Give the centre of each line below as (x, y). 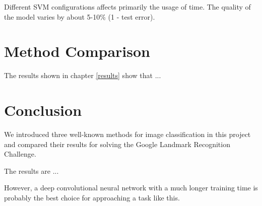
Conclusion (43, 110)
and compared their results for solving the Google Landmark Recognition (117, 144)
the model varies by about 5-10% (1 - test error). (80, 16)
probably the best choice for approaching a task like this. (92, 197)
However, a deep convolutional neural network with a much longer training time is (131, 188)
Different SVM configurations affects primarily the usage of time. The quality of (127, 7)
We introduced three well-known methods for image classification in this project (127, 134)
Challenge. (20, 154)
